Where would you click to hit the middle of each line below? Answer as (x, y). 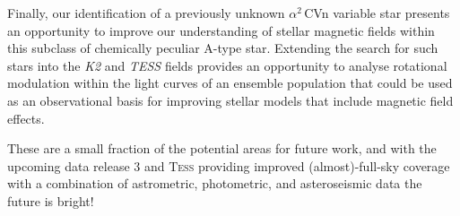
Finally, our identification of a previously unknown (146, 13)
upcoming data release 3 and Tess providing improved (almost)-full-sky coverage (229, 165)
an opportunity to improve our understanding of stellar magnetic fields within (221, 30)
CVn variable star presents (377, 13)
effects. (26, 118)
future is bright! (51, 200)
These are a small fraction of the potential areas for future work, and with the (222, 148)
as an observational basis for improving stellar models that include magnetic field (230, 100)
